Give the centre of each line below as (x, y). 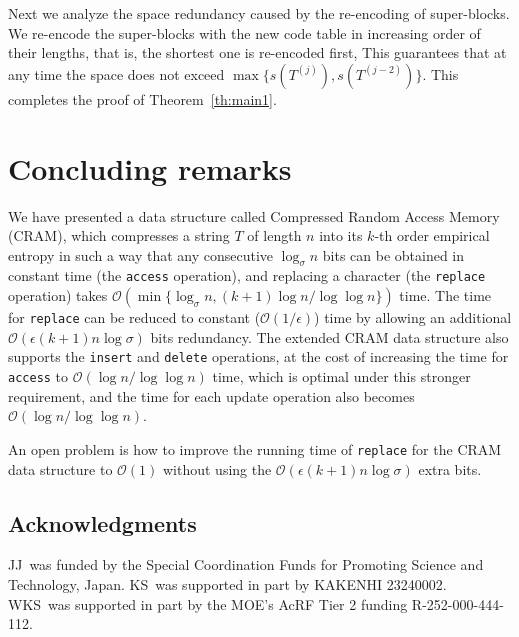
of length (274, 235)
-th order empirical (432, 235)
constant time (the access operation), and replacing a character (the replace (247, 275)
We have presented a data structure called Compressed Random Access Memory (254, 215)
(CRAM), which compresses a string (119, 235)
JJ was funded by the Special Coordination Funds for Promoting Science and (246, 564)
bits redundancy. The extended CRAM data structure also (329, 336)
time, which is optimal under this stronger (341, 376)
